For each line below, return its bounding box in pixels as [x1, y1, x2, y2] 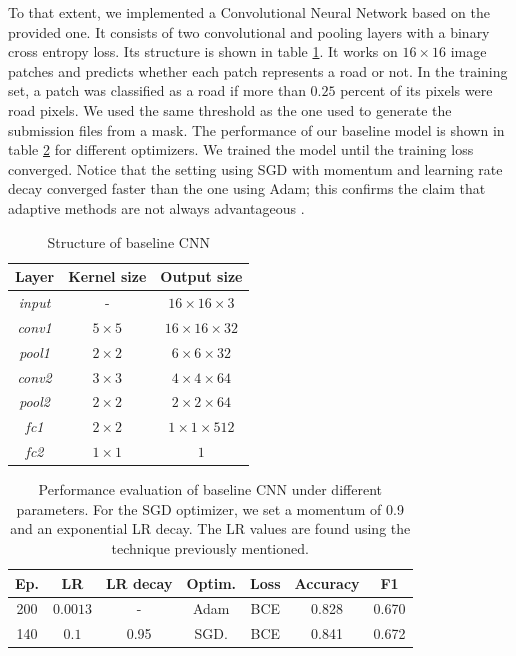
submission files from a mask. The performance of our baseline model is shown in [8, 119, 505, 140]
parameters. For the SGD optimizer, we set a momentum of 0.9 [16, 498, 404, 519]
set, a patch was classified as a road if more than [8, 80, 306, 101]
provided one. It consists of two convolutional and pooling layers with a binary [8, 21, 490, 42]
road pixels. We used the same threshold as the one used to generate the [8, 99, 452, 120]
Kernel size [68, 266, 147, 287]
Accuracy [294, 572, 360, 593]
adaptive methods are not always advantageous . [8, 197, 305, 218]
